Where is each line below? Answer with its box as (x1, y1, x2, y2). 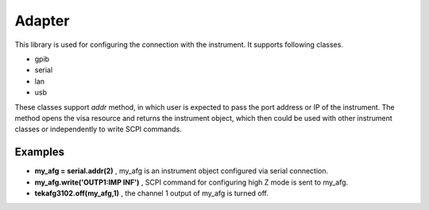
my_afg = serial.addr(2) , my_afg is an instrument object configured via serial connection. (34, 166, 329, 176)
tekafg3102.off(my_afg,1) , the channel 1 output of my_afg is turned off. (34, 188, 269, 198)
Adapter (14, 12, 70, 29)
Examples (14, 146, 65, 159)
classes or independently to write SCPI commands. (14, 124, 182, 134)
